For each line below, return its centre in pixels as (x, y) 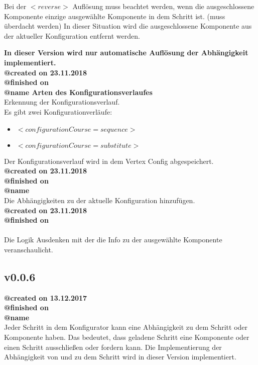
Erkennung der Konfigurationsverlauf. (62, 102)
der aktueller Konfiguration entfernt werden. (72, 35)
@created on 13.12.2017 (46, 297)
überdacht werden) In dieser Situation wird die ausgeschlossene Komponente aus (128, 26)
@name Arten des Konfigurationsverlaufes (78, 92)
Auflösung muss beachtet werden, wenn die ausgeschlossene (163, 6)
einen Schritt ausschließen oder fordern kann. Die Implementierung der (113, 347)
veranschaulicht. (29, 249)
